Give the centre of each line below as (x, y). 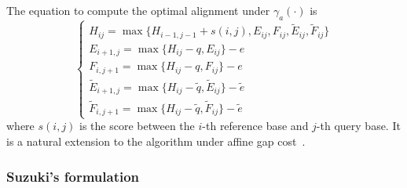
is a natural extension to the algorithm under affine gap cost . (156, 141)
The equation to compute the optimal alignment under (138, 10)
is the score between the (137, 126)
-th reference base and (255, 126)
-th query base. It (358, 126)
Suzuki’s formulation (73, 176)
